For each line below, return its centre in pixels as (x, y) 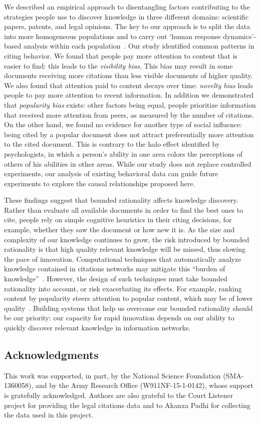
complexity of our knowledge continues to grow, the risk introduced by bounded (127, 239)
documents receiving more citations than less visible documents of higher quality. (128, 75)
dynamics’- (240, 36)
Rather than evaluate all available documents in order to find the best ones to (124, 209)
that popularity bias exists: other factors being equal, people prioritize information (130, 104)
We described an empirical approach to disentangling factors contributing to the (127, 7)
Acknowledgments (51, 354)
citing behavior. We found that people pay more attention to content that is (121, 55)
